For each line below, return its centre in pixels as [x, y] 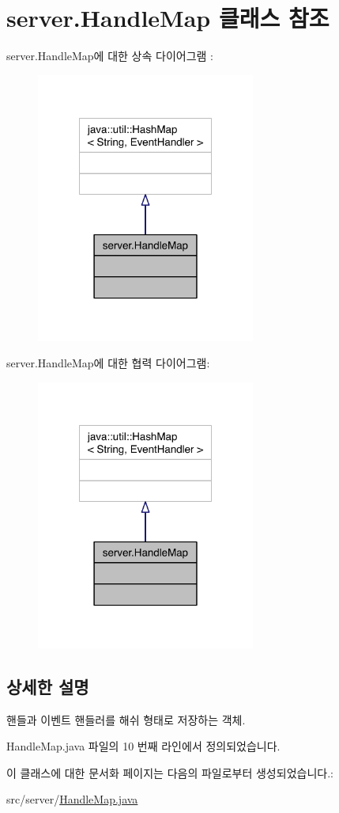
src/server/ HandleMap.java [72, 799]
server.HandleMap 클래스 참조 [168, 18]
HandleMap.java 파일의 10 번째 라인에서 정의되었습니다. [143, 746]
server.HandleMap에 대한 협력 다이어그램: [108, 363]
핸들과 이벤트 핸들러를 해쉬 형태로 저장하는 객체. [126, 719]
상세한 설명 [48, 686]
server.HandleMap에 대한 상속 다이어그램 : [110, 56]
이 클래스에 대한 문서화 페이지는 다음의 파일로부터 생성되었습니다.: [170, 772]
